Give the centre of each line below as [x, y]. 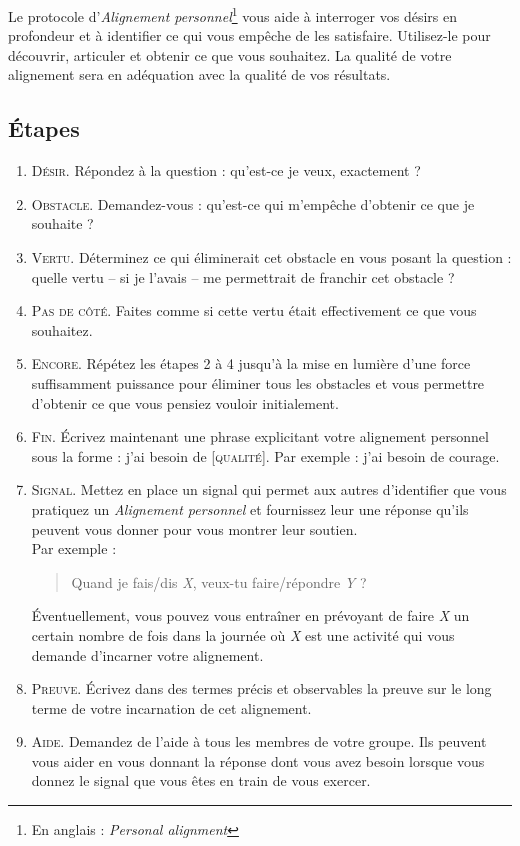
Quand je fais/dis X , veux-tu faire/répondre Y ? [219, 581]
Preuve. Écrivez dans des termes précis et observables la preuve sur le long [261, 688]
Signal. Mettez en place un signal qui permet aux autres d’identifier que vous [269, 489]
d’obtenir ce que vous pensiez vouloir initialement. [185, 402]
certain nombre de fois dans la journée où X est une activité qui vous [243, 634]
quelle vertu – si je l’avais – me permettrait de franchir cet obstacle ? [243, 276]
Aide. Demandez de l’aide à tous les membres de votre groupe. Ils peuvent [259, 741]
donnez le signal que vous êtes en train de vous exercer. [201, 780]
